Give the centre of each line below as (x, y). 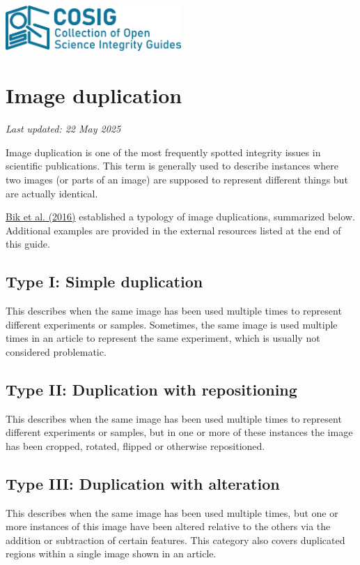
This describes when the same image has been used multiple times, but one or (172, 512)
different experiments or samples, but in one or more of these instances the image (179, 432)
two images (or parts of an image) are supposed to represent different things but (177, 179)
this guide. (28, 244)
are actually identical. (52, 193)
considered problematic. (56, 351)
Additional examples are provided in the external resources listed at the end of (173, 230)
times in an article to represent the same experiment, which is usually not (163, 338)
